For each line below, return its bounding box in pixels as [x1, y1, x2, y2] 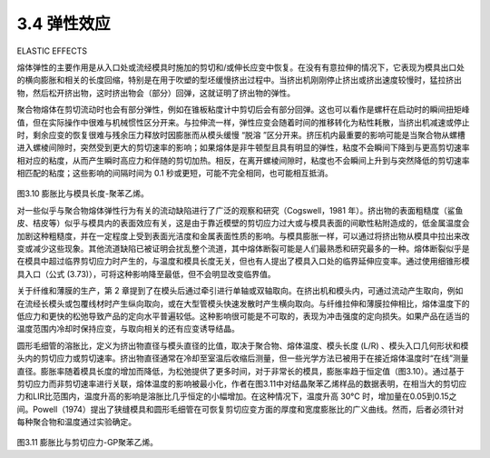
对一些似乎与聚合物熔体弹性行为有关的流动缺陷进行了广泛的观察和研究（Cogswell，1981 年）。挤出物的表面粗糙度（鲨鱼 [16, 204, 464, 215]
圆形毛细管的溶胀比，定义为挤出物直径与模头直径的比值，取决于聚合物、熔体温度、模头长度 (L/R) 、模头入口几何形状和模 [16, 340, 469, 351]
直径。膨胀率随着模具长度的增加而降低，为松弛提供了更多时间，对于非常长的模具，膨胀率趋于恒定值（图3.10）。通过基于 [16, 365, 465, 376]
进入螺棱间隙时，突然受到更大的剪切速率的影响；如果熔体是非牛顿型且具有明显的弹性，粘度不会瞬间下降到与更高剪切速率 [16, 142, 470, 154]
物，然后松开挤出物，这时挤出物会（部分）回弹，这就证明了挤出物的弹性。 [16, 87, 295, 98]
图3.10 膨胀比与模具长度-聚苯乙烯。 [16, 188, 150, 199]
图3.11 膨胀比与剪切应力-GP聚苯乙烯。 [16, 437, 159, 448]
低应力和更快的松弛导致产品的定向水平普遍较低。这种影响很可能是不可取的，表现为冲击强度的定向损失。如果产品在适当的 [16, 310, 470, 322]
